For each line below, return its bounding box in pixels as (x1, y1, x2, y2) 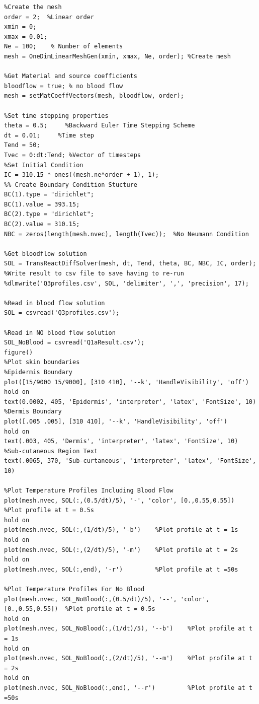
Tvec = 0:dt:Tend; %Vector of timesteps (4, 151, 141, 159)
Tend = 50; (4, 142, 40, 149)
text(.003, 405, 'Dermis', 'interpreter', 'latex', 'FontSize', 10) (4, 438, 238, 445)
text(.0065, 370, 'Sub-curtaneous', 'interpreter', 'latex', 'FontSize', (4, 457, 256, 465)
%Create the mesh (4, 4, 62, 11)
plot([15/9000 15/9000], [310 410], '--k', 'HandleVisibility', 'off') (4, 378, 249, 386)
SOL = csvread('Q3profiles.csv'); (4, 309, 120, 317)
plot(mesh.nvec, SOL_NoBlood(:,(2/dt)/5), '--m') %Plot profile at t (4, 655, 252, 662)
